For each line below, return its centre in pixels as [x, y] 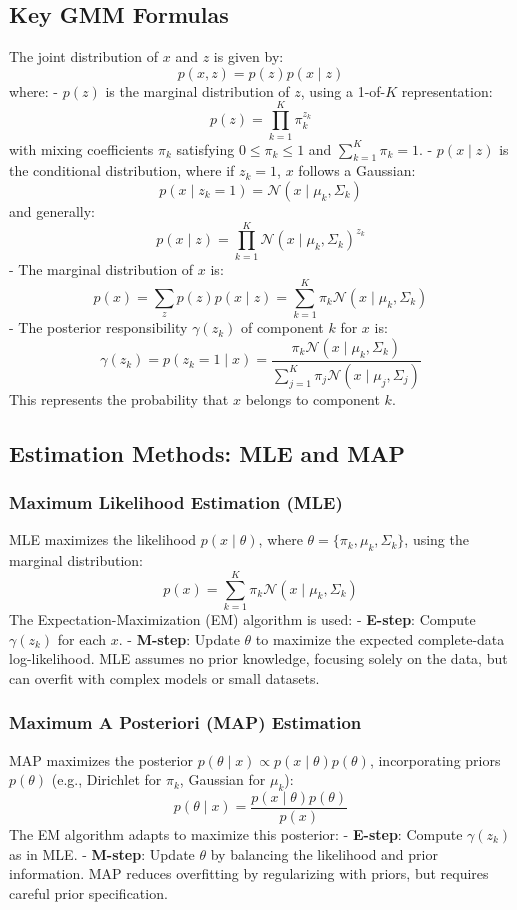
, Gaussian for [222, 779]
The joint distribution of [84, 56]
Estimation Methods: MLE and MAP [207, 452]
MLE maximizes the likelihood [103, 539]
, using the [436, 539]
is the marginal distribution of [197, 90]
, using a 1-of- [343, 90]
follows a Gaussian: [357, 170]
